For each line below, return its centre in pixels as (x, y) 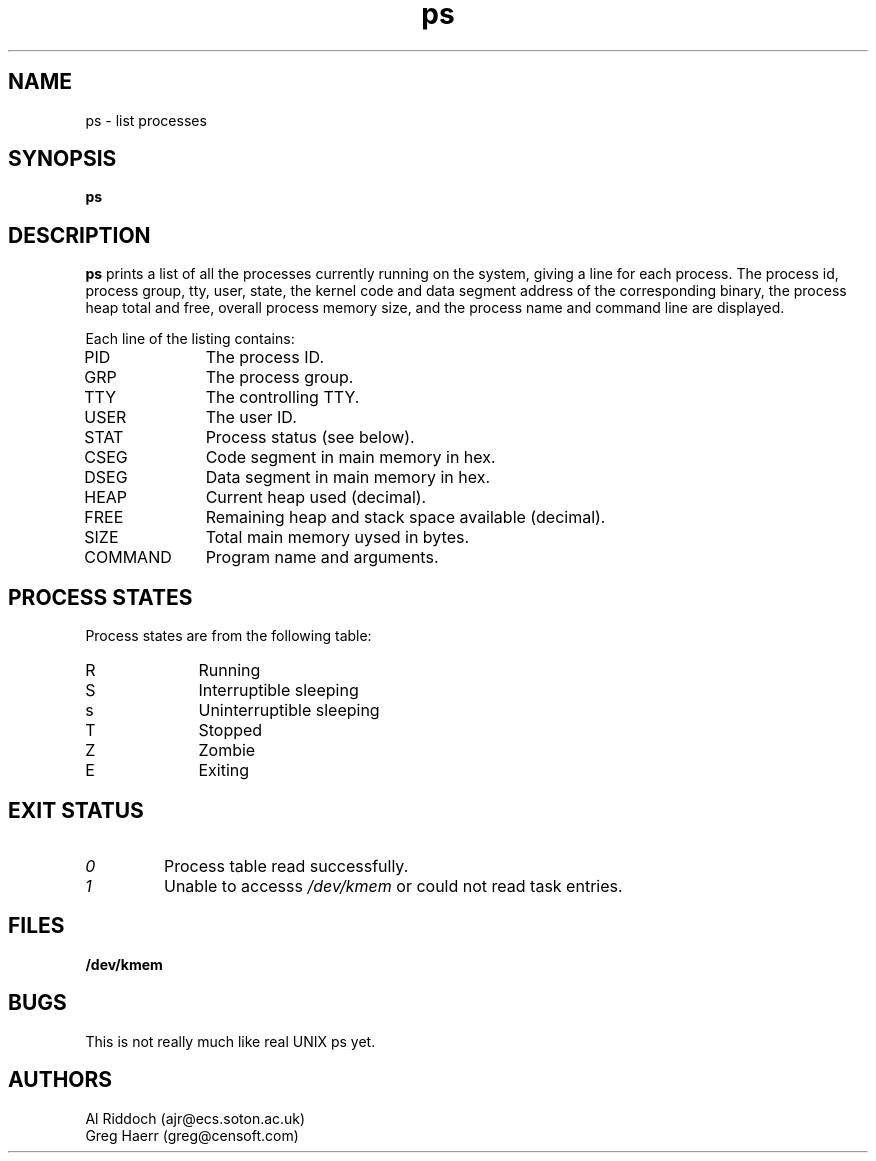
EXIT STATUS (76, 810)
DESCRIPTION (79, 235)
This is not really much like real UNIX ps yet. (230, 1041)
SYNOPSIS (62, 159)
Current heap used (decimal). (316, 497)
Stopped (230, 730)
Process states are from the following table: (228, 636)
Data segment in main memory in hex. (348, 477)
